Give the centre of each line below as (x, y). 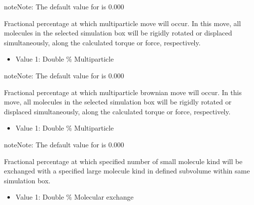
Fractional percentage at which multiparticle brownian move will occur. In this (123, 92)
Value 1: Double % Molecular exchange (74, 197)
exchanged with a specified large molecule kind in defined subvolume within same (127, 171)
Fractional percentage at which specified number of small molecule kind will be (123, 161)
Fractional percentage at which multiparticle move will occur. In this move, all (123, 23)
